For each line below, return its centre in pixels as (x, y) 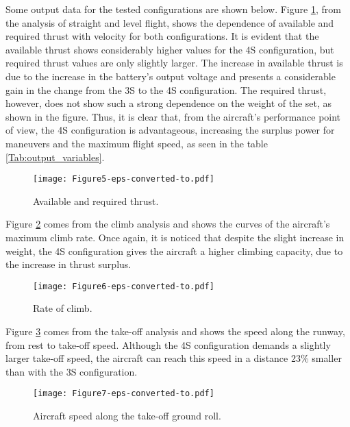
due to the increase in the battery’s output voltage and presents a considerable (171, 76)
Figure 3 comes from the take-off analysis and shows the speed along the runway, (175, 331)
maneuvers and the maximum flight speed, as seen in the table (137, 143)
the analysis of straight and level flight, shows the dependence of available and (170, 22)
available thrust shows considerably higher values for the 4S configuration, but (170, 49)
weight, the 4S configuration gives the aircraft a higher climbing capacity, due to (174, 251)
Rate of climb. (63, 308)
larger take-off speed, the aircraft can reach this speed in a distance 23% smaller (174, 358)
